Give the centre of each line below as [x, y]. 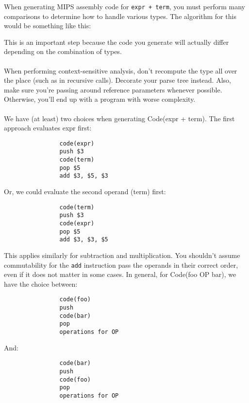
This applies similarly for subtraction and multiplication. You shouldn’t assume [122, 255]
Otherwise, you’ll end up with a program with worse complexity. [100, 99]
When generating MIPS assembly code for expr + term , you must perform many [125, 6]
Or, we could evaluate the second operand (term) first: [85, 192]
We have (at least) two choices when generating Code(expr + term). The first [119, 118]
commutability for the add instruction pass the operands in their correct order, [121, 265]
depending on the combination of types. [63, 51]
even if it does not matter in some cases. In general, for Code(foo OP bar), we [120, 274]
